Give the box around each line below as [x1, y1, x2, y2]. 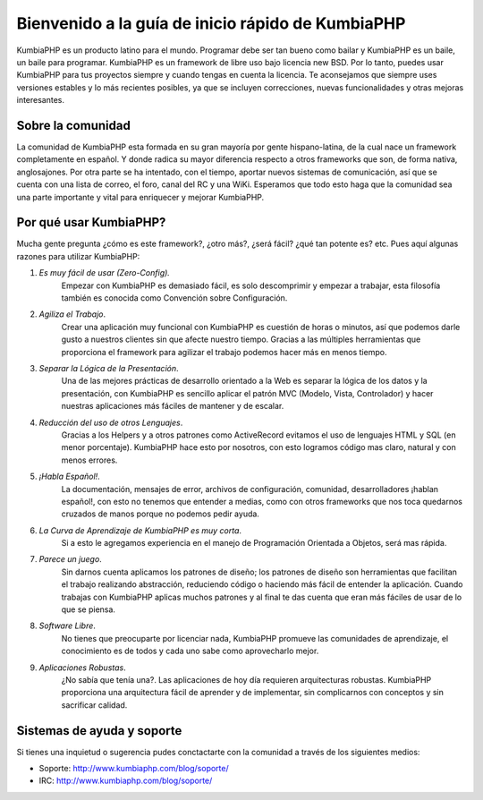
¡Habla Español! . [38, 471, 100, 482]
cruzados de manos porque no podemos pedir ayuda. [61, 508, 259, 519]
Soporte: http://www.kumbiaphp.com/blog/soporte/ [38, 763, 230, 774]
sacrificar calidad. [61, 699, 128, 711]
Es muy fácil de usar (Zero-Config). [38, 268, 170, 278]
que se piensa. [61, 604, 116, 615]
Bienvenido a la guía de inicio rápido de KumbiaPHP [16, 13, 406, 33]
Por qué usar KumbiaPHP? [16, 215, 166, 230]
